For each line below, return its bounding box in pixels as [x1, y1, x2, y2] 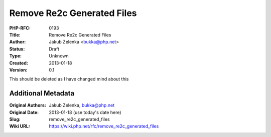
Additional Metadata [9, 89, 75, 97]
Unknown [49, 53, 69, 59]
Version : [9, 66, 28, 72]
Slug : [9, 116, 21, 122]
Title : [9, 31, 21, 37]
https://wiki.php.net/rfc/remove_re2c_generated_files [49, 123, 159, 129]
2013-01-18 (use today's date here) [49, 109, 121, 115]
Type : [9, 53, 22, 59]
